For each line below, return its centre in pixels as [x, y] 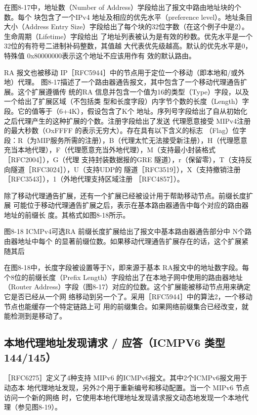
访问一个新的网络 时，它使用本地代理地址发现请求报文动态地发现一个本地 [123, 397]
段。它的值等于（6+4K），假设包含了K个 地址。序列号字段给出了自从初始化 [126, 111]
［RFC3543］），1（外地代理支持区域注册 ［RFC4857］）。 [94, 179]
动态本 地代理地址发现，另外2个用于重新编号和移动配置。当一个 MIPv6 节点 [127, 387]
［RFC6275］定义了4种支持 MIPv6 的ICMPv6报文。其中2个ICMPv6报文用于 [126, 378]
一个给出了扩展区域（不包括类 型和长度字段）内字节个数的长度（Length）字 [127, 101]
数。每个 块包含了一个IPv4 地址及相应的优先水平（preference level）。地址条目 [128, 17]
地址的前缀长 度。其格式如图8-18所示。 [67, 214]
